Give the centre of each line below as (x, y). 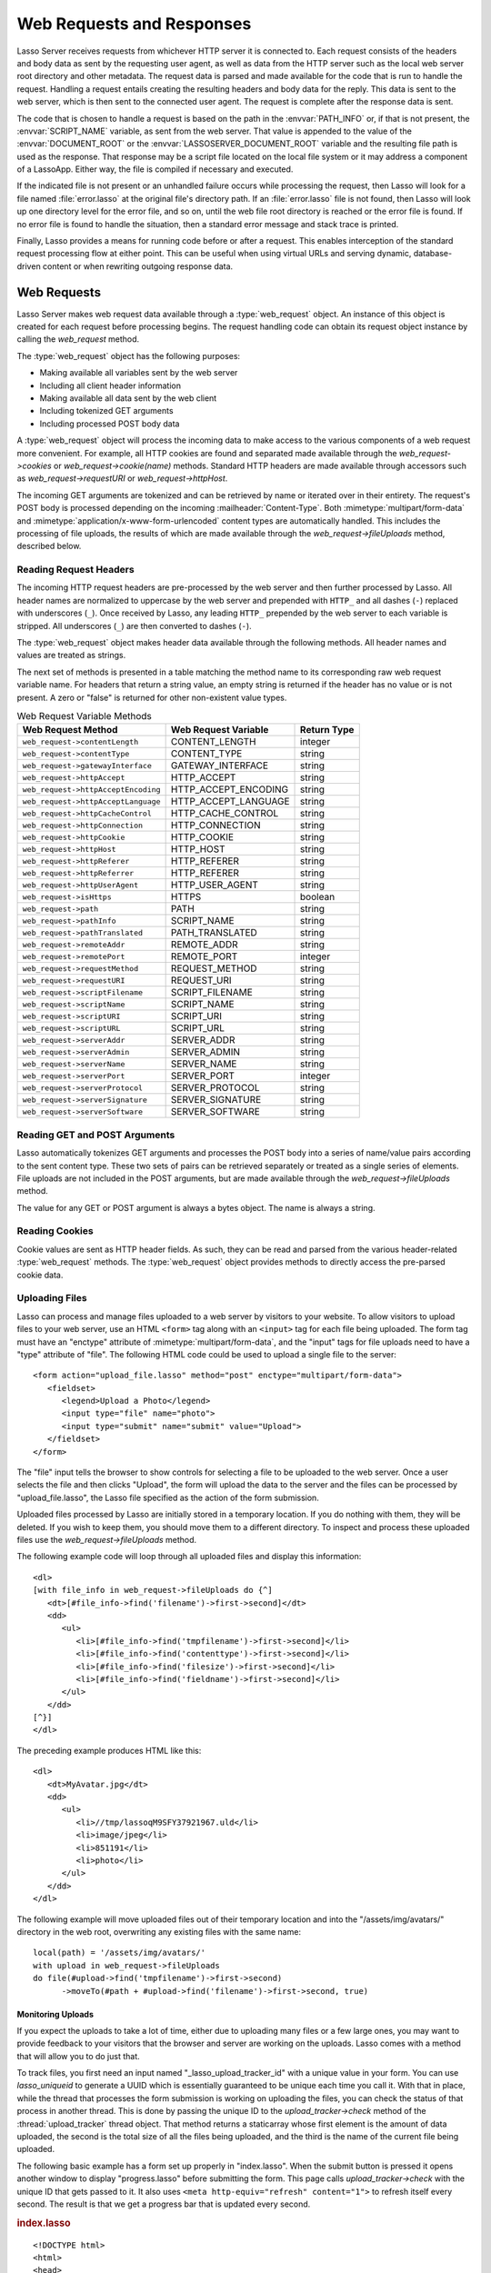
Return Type (327, 730)
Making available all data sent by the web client (128, 398)
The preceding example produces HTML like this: (109, 1750)
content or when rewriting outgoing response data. (138, 266)
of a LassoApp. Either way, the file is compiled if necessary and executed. (155, 169)
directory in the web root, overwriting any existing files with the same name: (159, 1931)
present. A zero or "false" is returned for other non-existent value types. (152, 697)
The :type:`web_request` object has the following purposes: (129, 355)
